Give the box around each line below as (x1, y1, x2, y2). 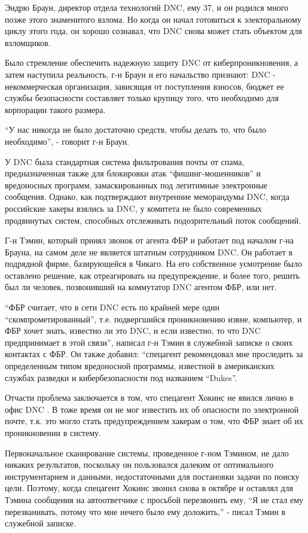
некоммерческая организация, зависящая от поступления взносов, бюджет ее (5, 80, 284, 92)
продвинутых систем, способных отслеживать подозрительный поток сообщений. (5, 214, 301, 226)
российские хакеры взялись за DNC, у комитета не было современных (5, 202, 262, 214)
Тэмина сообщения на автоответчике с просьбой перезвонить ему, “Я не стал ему (5, 493, 304, 505)
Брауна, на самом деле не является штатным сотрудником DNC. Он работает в (5, 245, 293, 258)
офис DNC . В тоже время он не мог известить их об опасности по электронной (5, 403, 299, 415)
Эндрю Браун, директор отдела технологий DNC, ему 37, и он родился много (5, 1, 289, 13)
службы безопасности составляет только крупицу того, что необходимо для (5, 92, 279, 104)
